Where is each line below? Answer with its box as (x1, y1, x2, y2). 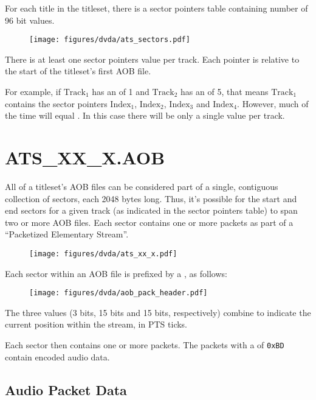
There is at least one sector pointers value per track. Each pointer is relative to (5, 52, 300, 65)
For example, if (5, 85, 61, 98)
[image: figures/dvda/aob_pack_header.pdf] (29, 289, 208, 298)
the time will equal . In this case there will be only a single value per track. (5, 109, 285, 122)
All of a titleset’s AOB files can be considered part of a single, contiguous (5, 180, 278, 192)
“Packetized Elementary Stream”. (5, 228, 129, 240)
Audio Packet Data (5, 380, 127, 399)
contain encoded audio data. (5, 350, 110, 363)
